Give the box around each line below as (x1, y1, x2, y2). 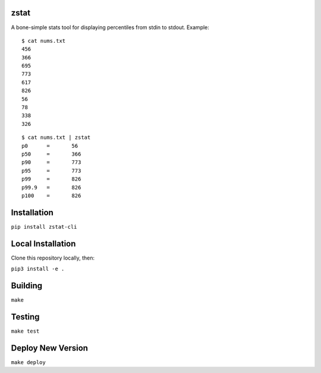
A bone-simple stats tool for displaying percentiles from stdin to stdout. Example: (11, 24, 209, 31)
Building (11, 280, 43, 290)
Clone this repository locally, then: (11, 254, 95, 261)
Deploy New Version (11, 343, 89, 353)
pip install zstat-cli (11, 223, 77, 230)
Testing (11, 312, 40, 322)
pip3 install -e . (11, 265, 65, 273)
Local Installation (11, 238, 76, 249)
